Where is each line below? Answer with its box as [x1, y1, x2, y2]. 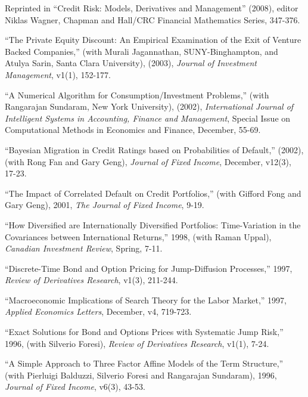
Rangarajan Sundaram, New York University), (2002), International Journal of [5, 100, 294, 113]
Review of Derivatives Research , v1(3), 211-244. [5, 274, 178, 286]
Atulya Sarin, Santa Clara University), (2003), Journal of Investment [5, 57, 257, 69]
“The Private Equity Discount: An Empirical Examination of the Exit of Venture [5, 33, 301, 46]
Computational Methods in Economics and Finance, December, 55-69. [5, 123, 261, 136]
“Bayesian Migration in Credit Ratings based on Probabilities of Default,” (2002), [5, 143, 304, 156]
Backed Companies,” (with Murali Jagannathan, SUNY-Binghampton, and [5, 45, 278, 57]
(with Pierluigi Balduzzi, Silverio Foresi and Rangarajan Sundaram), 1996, [5, 368, 277, 381]
